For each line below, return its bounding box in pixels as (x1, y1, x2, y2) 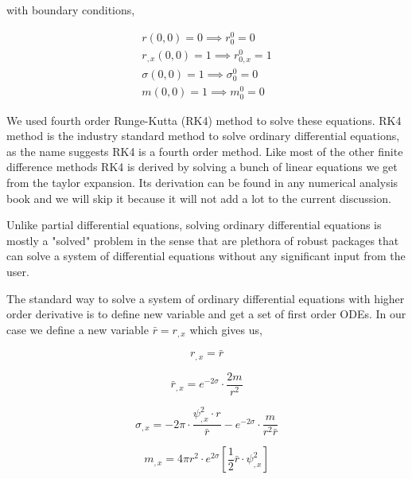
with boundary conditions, (6, 2, 135, 18)
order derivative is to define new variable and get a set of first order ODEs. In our (6, 306, 406, 322)
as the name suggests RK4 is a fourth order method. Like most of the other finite (6, 142, 403, 159)
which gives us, (189, 321, 262, 337)
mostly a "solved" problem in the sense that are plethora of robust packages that (6, 232, 399, 248)
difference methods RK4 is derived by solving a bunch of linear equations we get (6, 158, 398, 175)
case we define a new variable (6, 321, 149, 337)
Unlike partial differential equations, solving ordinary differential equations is (6, 216, 382, 233)
